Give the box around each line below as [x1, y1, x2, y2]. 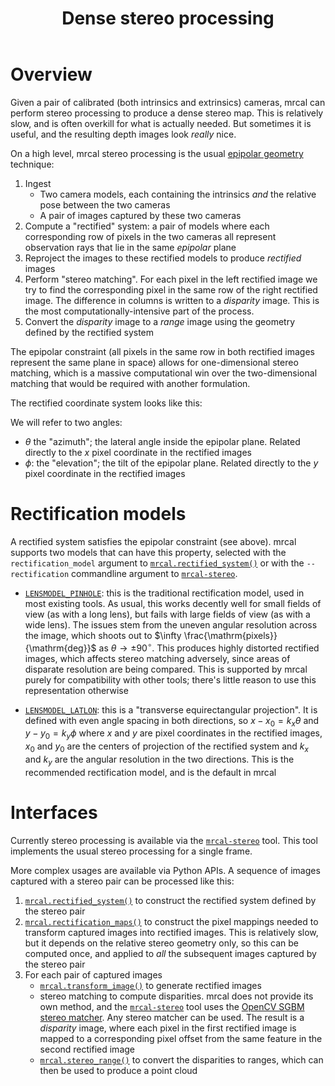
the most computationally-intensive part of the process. [24, 305, 255, 317]
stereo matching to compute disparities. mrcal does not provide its [39, 990, 314, 1002]
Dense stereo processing [61, 7, 275, 30]
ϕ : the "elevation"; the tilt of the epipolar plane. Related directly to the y [24, 457, 319, 469]
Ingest [24, 177, 52, 189]
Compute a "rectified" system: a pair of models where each [24, 220, 270, 232]
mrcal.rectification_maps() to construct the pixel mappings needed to [24, 915, 319, 927]
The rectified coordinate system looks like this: [10, 397, 203, 409]
